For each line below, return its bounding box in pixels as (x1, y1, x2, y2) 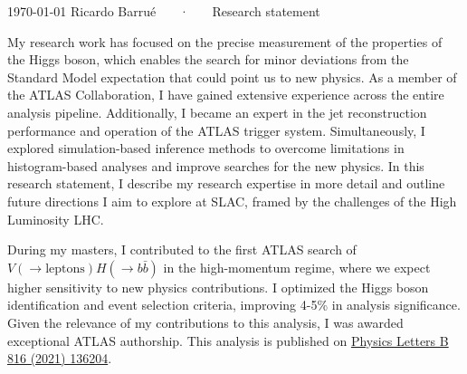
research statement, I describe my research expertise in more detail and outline (7, 174, 445, 193)
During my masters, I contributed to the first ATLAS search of (7, 240, 357, 259)
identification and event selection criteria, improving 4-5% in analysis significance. (7, 295, 461, 314)
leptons (45, 262, 85, 275)
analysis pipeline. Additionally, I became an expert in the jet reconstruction (7, 102, 427, 121)
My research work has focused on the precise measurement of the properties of (7, 32, 443, 51)
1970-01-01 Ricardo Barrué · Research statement (7, 2, 320, 20)
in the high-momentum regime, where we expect (163, 257, 431, 276)
